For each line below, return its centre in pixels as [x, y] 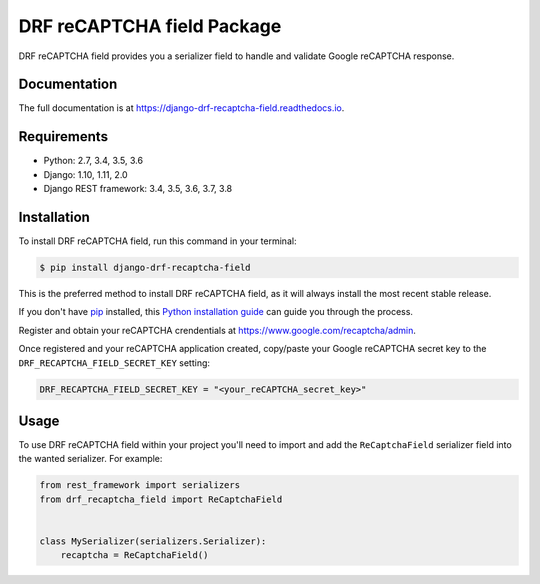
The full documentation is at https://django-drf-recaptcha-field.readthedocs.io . [181, 108]
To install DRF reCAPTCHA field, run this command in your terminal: [157, 241]
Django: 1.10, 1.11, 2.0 [86, 174]
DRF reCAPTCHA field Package [150, 26]
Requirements [63, 136]
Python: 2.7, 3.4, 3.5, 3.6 [93, 161]
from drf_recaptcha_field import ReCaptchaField [161, 499]
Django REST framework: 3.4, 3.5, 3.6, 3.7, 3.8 [138, 189]
